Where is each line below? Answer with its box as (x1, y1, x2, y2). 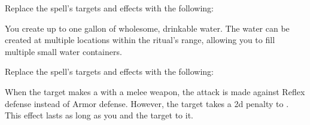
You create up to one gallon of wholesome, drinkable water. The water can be (5, 22, 290, 34)
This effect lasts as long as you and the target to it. (5, 109, 193, 121)
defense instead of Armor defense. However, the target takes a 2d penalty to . (5, 97, 289, 109)
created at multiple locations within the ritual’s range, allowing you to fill (5, 33, 275, 46)
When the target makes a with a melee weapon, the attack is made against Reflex (5, 85, 305, 97)
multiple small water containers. (5, 45, 122, 57)
